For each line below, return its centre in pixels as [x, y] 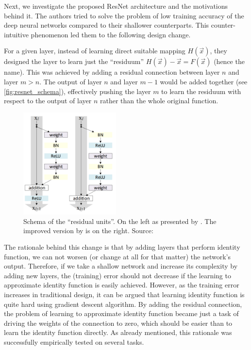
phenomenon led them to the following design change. [111, 34]
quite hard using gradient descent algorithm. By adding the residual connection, [123, 304]
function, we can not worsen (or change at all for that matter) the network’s [117, 256]
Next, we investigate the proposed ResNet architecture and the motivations [116, 6]
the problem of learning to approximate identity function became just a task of [121, 313]
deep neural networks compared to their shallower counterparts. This [107, 25]
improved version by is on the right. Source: [88, 231]
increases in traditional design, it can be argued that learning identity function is [124, 294]
